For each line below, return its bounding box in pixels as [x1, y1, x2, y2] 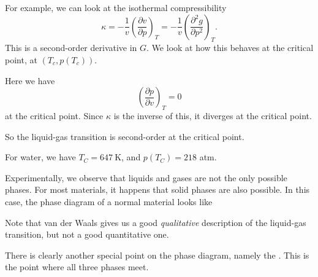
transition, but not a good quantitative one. [5, 228, 169, 241]
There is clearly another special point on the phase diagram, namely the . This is [5, 248, 309, 261]
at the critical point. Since [5, 109, 104, 122]
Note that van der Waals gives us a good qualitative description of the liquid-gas [5, 216, 306, 228]
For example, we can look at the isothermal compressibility [5, 1, 227, 14]
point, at [5, 53, 37, 66]
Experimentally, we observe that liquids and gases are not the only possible [5, 171, 287, 184]
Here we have [5, 74, 55, 87]
